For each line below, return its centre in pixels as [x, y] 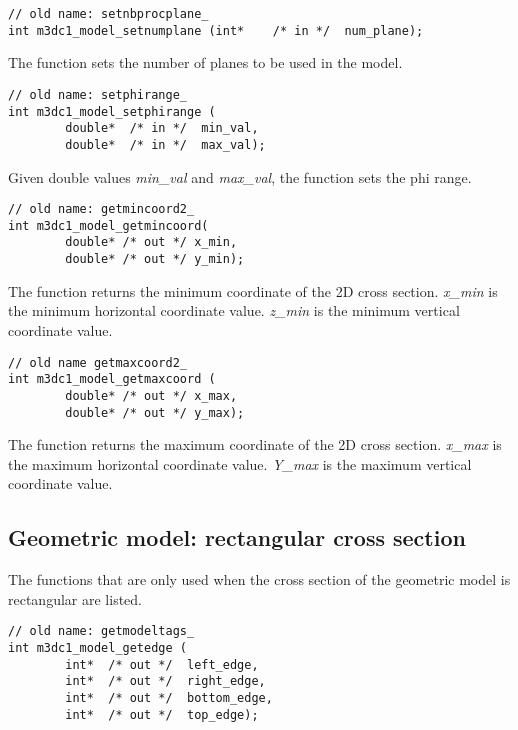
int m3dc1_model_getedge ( [97, 647]
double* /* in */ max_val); [165, 144]
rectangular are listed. [75, 598]
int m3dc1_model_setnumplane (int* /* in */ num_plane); [216, 30]
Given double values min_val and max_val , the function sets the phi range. [240, 176]
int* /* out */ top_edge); [162, 714]
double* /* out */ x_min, [151, 242]
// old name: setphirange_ [97, 94]
